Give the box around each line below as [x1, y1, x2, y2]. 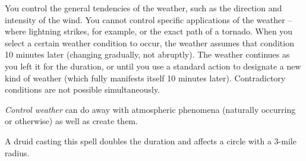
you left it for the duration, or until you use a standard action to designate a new [5, 59, 301, 72]
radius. [5, 146, 30, 159]
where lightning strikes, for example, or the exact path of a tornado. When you [5, 25, 293, 37]
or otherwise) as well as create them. [5, 115, 138, 127]
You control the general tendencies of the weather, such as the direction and [5, 2, 282, 14]
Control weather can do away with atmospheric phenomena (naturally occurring [5, 103, 296, 115]
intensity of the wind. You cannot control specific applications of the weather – [5, 13, 292, 26]
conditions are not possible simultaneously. [5, 83, 160, 96]
